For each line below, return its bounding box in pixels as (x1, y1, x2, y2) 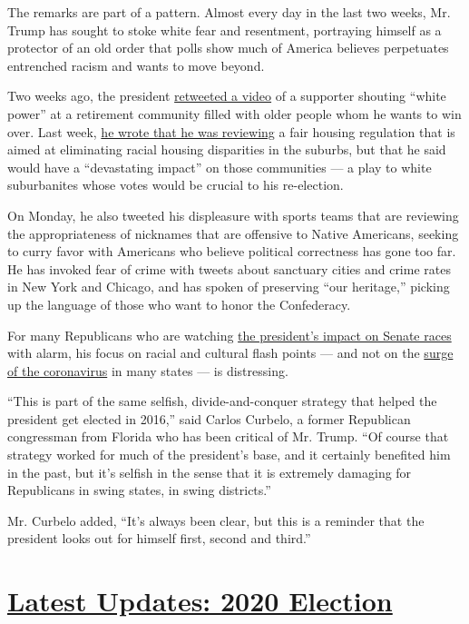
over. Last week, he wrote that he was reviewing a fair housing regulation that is (7, 122, 455, 141)
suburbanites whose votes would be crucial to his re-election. (7, 175, 344, 194)
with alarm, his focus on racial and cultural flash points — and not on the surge (7, 343, 454, 362)
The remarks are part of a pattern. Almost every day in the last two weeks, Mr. (7, 3, 451, 21)
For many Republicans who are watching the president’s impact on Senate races (7, 325, 452, 344)
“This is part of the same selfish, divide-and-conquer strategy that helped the (7, 391, 437, 411)
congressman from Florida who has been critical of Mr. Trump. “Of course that (7, 427, 449, 446)
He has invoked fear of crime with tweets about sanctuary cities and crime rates (7, 259, 451, 278)
